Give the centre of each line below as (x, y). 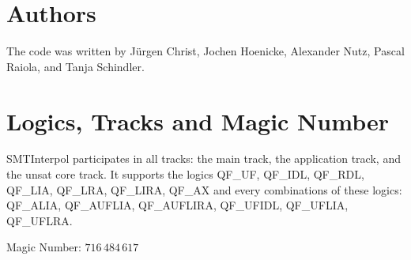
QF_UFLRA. (40, 220)
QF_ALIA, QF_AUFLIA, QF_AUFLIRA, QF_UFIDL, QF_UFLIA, (177, 205)
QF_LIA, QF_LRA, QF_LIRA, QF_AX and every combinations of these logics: (204, 189)
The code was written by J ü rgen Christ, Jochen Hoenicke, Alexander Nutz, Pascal (205, 51)
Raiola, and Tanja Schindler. (75, 66)
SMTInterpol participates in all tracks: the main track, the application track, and (204, 158)
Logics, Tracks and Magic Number (198, 121)
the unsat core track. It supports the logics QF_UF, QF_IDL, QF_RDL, (185, 174)
